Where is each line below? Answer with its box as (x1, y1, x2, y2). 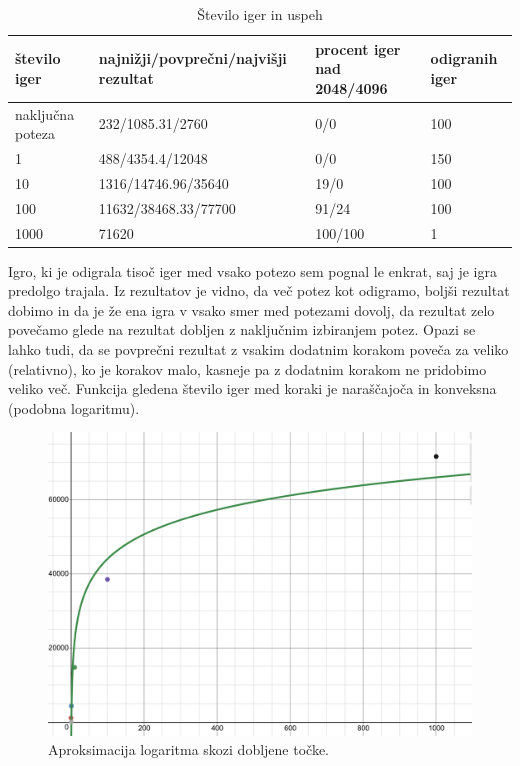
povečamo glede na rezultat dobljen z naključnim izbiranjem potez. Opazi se (8, 319, 476, 340)
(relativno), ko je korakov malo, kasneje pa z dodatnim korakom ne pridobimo (8, 358, 487, 379)
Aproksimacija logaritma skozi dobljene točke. (48, 739, 330, 760)
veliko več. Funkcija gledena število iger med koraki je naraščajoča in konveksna (8, 378, 497, 399)
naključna (15, 103, 75, 124)
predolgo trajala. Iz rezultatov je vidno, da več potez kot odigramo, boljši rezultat (8, 280, 510, 301)
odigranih (430, 48, 498, 69)
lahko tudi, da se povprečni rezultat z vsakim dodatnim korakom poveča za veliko (8, 339, 509, 360)
